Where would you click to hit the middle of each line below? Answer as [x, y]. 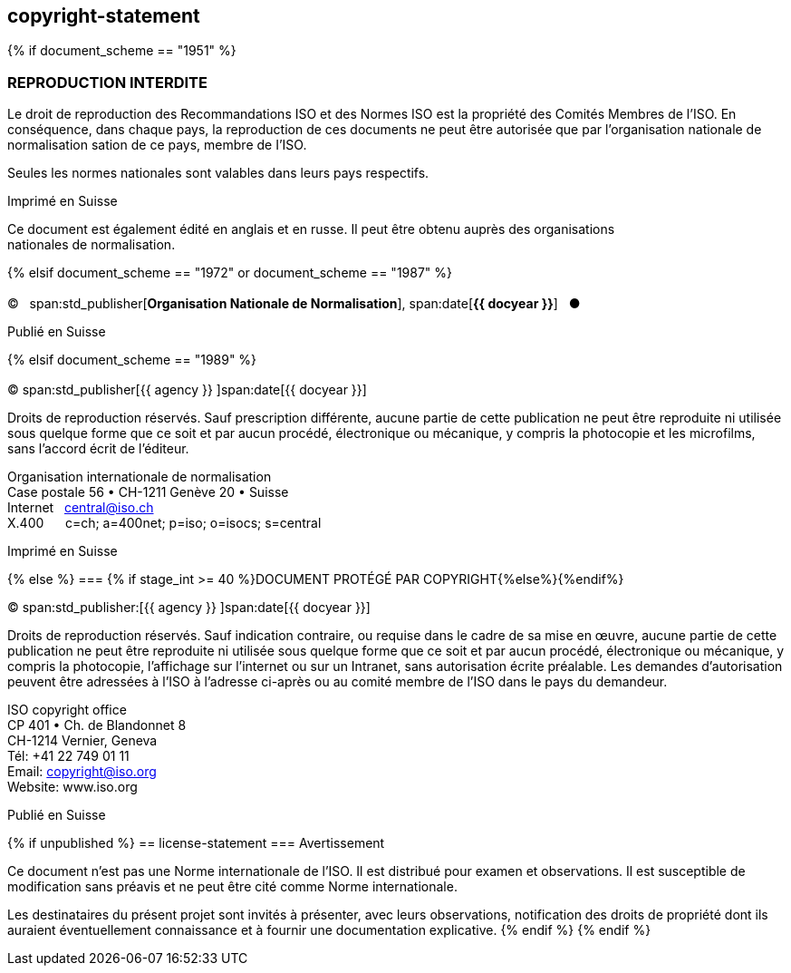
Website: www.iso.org [72, 786]
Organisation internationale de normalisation [140, 476]
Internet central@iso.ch [81, 507]
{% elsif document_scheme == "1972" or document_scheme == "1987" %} [230, 273]
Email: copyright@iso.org [82, 771]
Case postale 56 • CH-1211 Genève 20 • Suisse [148, 491]
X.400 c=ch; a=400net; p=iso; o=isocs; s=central [164, 522]
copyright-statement [104, 16]
